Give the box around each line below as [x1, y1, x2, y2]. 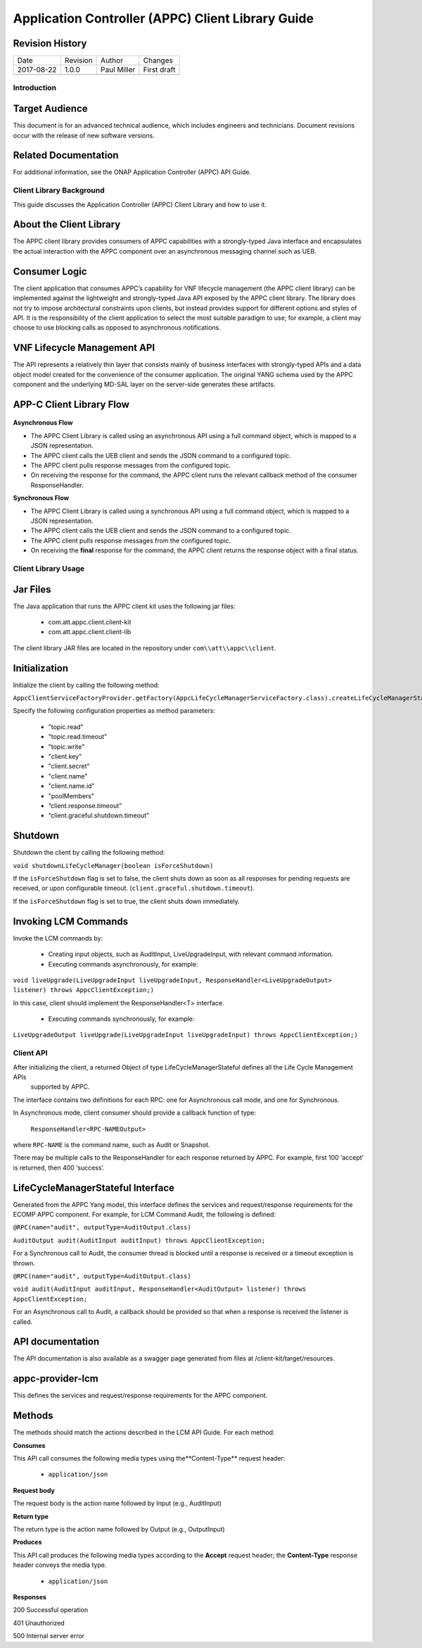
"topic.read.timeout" [48, 733, 108, 741]
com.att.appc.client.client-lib [48, 628, 132, 636]
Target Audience [13, 103, 88, 115]
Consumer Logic [13, 265, 87, 278]
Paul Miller [101, 65, 136, 75]
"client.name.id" [48, 782, 95, 791]
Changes [143, 56, 174, 66]
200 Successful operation [13, 1606, 89, 1614]
